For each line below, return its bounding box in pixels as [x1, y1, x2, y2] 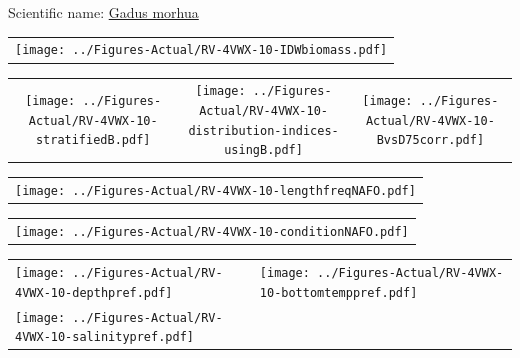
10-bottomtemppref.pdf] [259, 285, 418, 300]
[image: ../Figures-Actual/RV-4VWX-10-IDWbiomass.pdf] [15, 43, 388, 58]
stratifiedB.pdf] [35, 133, 151, 148]
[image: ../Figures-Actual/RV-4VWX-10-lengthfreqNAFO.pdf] [15, 184, 416, 199]
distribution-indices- [188, 123, 339, 138]
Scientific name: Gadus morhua [8, 2, 199, 22]
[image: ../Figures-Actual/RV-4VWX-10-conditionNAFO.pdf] [15, 225, 409, 240]
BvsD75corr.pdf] [376, 133, 485, 148]
